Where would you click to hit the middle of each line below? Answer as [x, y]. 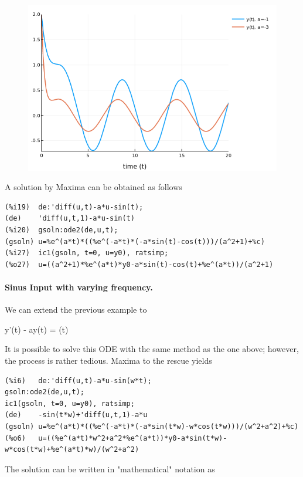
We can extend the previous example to [76, 309]
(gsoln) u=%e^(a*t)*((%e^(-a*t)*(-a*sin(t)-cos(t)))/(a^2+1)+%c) [135, 241]
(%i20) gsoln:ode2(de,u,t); [62, 230]
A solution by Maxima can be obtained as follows [93, 187]
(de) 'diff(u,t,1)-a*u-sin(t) [70, 219]
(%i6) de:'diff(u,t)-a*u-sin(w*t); [78, 380]
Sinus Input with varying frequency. [79, 287]
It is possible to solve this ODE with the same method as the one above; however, [152, 349]
